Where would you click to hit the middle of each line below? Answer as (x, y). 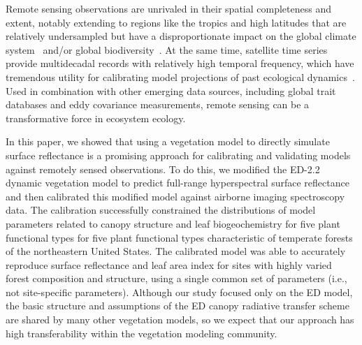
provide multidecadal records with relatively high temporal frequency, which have (180, 63)
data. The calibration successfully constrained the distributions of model (161, 210)
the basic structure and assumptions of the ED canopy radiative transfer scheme (178, 306)
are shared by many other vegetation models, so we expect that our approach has (180, 320)
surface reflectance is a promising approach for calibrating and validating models (178, 155)
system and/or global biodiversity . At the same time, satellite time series (167, 49)
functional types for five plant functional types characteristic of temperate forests (179, 237)
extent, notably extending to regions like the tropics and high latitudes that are (176, 22)
